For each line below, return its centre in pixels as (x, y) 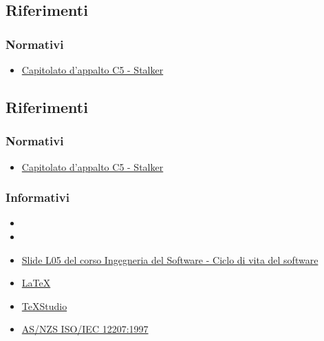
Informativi (37, 197)
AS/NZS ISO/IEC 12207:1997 (85, 329)
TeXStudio (44, 306)
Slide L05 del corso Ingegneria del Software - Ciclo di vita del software (170, 259)
